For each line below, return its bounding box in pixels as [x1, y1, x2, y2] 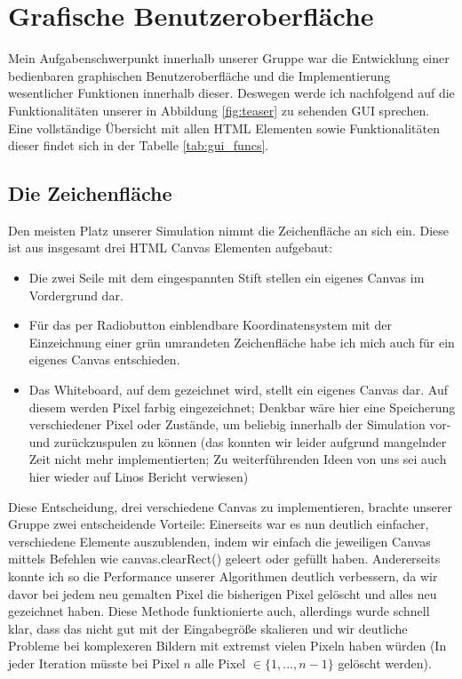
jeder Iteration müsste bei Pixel [8, 653, 179, 672]
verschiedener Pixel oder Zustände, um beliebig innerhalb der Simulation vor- [28, 415, 451, 434]
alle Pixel [195, 653, 246, 672]
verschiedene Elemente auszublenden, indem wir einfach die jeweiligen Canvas [8, 531, 431, 550]
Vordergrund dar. [28, 285, 123, 304]
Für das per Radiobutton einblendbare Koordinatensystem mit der [28, 316, 392, 334]
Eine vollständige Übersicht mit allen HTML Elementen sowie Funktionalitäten [8, 118, 441, 137]
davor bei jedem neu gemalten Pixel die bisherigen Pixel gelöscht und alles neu [8, 584, 437, 603]
